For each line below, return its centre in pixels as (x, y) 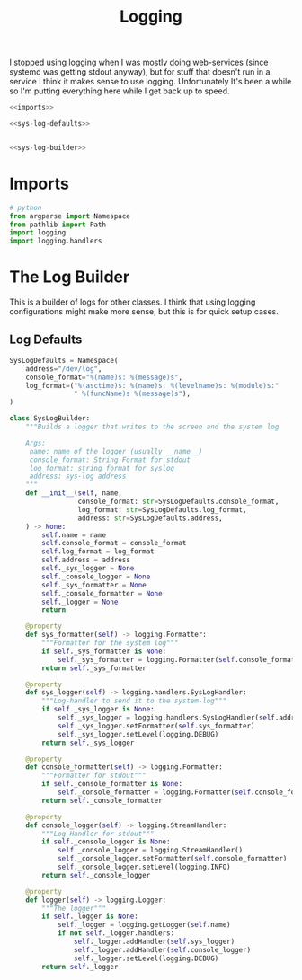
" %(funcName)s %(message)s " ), (132, 394)
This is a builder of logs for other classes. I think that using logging (133, 302)
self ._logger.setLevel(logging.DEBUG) (146, 958)
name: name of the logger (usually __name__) (116, 451)
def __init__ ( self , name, (74, 493)
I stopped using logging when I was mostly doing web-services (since (139, 62)
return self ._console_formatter (102, 800)
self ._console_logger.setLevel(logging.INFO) (144, 867)
